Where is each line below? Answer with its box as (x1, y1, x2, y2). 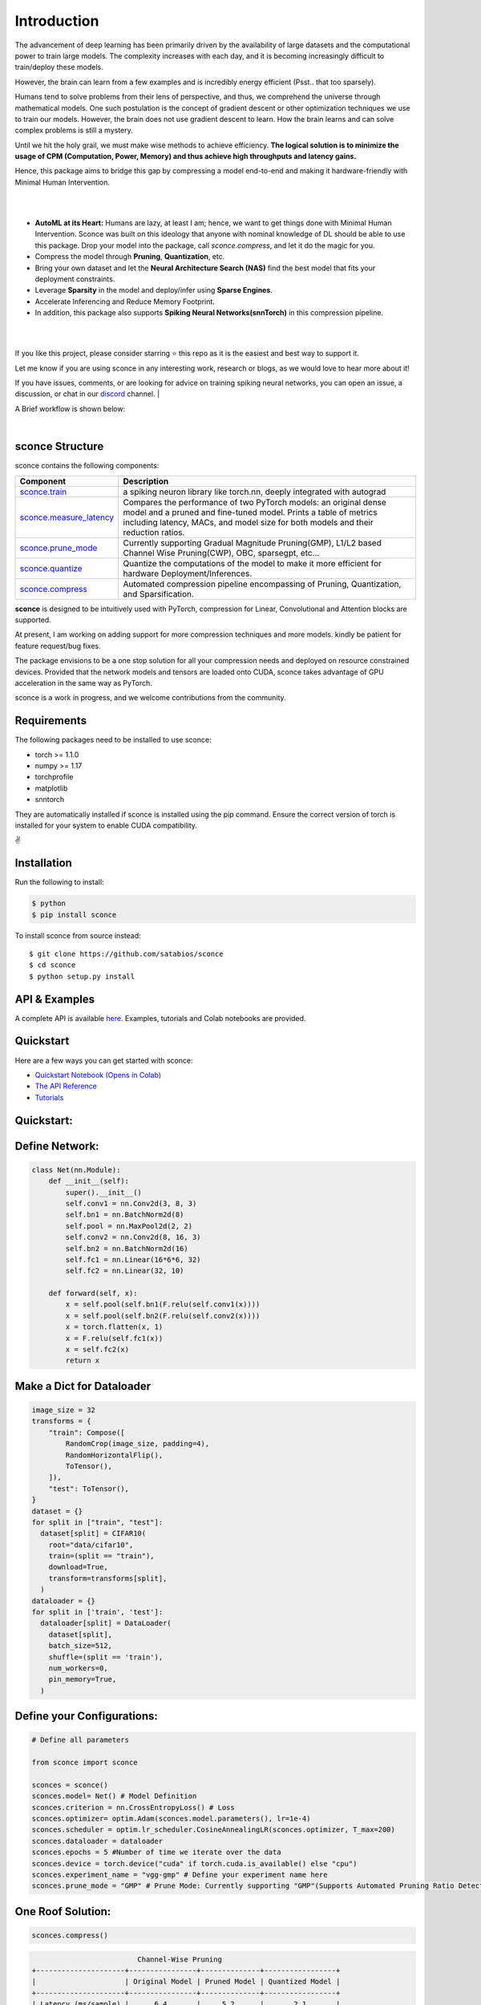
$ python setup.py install (29, 971, 135, 981)
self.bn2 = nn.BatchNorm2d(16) (65, 1244, 188, 1253)
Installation (14, 857, 72, 870)
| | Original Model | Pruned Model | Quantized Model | (31, 1977, 341, 1987)
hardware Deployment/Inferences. (123, 568, 253, 579)
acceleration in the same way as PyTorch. (14, 678, 152, 687)
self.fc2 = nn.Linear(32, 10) (65, 1266, 184, 1275)
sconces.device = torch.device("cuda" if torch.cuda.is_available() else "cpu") (31, 1859, 358, 1868)
